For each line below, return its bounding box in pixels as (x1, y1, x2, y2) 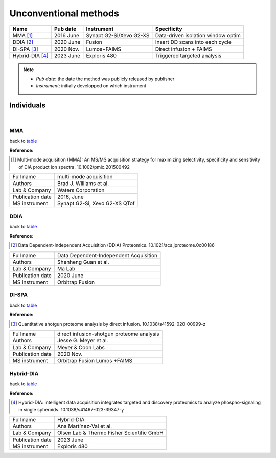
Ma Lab (57, 265, 76, 272)
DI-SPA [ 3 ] (12, 45, 38, 52)
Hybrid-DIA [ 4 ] (12, 52, 49, 59)
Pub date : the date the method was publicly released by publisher (36, 76, 175, 82)
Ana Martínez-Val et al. (57, 423, 112, 430)
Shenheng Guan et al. (57, 258, 109, 265)
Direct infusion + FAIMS (155, 45, 212, 52)
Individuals (9, 101, 46, 110)
